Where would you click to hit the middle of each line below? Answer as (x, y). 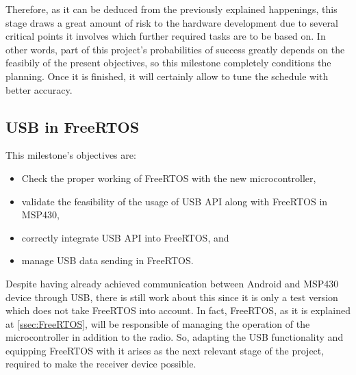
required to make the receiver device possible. (101, 364)
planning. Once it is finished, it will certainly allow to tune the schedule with (167, 76)
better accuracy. (39, 89)
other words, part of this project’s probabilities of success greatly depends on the (175, 49)
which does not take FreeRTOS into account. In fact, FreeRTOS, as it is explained (178, 310)
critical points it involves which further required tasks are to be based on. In (166, 36)
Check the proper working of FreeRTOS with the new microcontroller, (169, 178)
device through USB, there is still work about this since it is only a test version (172, 297)
